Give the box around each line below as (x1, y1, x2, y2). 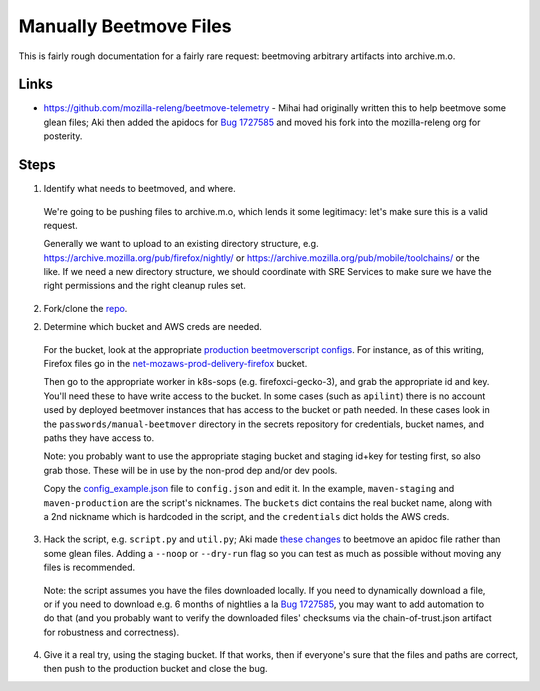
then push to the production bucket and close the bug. (43, 663, 269, 675)
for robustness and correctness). (43, 626, 180, 638)
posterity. (43, 130, 83, 142)
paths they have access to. (43, 432, 155, 444)
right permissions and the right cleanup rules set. (43, 280, 247, 292)
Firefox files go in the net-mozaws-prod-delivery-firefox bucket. (43, 358, 308, 370)
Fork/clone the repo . (43, 302, 128, 314)
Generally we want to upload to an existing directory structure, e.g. (43, 238, 319, 250)
